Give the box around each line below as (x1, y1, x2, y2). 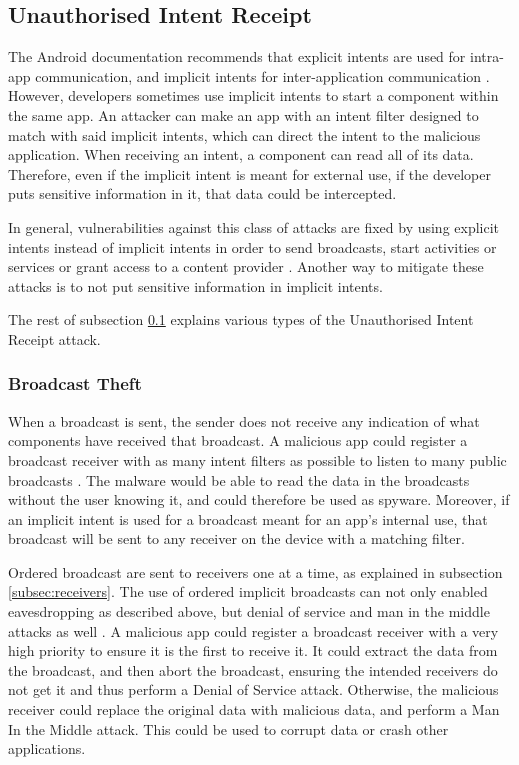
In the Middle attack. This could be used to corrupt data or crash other (8, 718, 449, 739)
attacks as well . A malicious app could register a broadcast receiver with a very (8, 620, 499, 641)
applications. (8, 738, 86, 759)
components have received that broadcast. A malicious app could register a (8, 430, 468, 451)
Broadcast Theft (8, 371, 142, 396)
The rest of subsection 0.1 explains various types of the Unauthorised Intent (8, 309, 474, 330)
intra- (469, 46, 504, 67)
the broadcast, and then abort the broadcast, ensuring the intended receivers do (8, 659, 498, 680)
